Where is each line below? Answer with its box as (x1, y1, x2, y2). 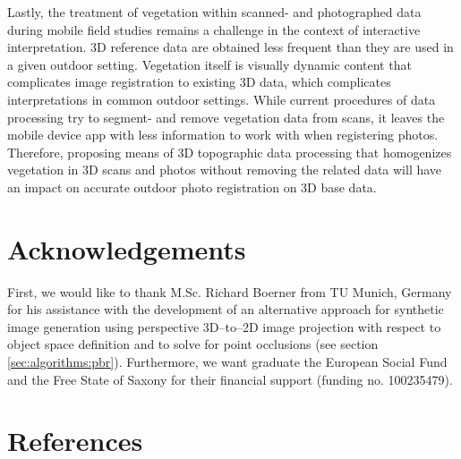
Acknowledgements (7, 230, 246, 267)
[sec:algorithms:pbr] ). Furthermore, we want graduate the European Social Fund (7, 353, 448, 371)
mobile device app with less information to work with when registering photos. (7, 125, 439, 144)
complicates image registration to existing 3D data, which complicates (7, 72, 391, 91)
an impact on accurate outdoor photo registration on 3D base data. (7, 177, 377, 196)
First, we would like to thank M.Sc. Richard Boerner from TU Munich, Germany (7, 282, 452, 301)
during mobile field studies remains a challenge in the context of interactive (7, 20, 421, 38)
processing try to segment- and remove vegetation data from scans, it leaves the (7, 107, 445, 126)
